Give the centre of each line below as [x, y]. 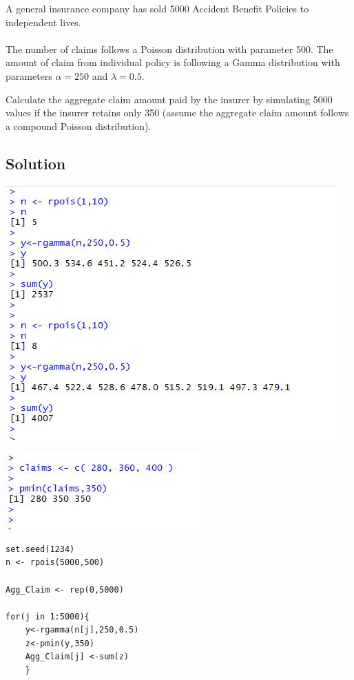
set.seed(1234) [40, 549]
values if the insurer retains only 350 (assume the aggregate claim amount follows [177, 113]
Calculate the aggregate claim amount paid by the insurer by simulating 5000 [169, 99]
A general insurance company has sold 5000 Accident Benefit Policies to [157, 8]
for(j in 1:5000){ [48, 616]
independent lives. [43, 22]
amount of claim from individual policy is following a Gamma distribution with [173, 62]
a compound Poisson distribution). [79, 126]
